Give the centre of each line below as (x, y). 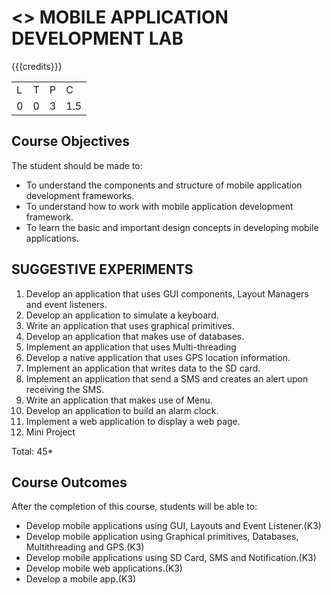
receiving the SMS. (65, 389)
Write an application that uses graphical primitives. (130, 325)
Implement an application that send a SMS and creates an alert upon (167, 378)
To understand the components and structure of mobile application (164, 185)
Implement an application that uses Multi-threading (131, 347)
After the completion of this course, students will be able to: (134, 507)
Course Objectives (71, 141)
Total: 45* (32, 451)
